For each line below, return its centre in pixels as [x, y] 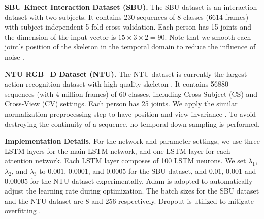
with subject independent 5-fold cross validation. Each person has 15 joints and [128, 27]
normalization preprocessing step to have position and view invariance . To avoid [130, 113]
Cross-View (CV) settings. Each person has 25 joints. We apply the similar [121, 104]
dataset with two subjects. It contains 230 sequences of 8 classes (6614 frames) [127, 17]
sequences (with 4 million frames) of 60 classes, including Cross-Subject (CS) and [131, 93]
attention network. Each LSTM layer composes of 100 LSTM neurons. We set [125, 161]
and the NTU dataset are [44, 200]
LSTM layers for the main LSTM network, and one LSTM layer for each [118, 150]
